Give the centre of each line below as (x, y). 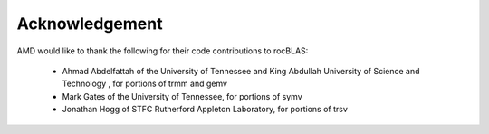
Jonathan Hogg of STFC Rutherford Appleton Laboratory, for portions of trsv (205, 110)
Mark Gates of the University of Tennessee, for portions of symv (182, 96)
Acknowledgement (90, 24)
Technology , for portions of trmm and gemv (145, 84)
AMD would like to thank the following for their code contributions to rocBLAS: (163, 51)
